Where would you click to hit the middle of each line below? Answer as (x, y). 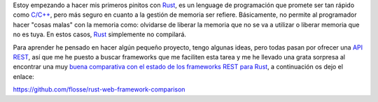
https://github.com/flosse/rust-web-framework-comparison (99, 89)
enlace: (23, 76)
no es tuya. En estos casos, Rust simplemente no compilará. (100, 34)
